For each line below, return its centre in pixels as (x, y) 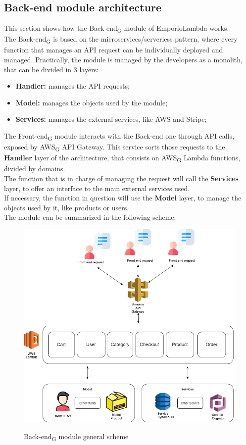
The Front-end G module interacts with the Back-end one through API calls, (119, 136)
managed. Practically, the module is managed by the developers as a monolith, (123, 60)
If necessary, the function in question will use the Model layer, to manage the (123, 198)
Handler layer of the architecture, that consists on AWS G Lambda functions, (122, 158)
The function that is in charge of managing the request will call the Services (121, 178)
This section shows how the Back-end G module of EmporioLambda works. (117, 28)
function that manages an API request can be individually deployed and (114, 50)
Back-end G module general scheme (76, 437)
